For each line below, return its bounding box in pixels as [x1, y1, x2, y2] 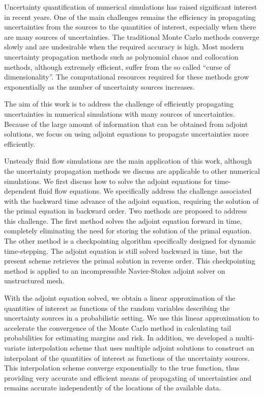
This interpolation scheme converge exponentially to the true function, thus [4, 362, 240, 373]
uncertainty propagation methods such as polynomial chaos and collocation [4, 51, 239, 62]
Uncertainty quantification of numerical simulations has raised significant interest [4, 2, 257, 12]
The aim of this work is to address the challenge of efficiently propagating [4, 98, 234, 109]
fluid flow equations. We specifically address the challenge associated [38, 186, 252, 196]
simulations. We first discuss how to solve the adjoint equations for [4, 175, 213, 186]
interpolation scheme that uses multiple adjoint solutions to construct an [27, 342, 254, 353]
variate [4, 342, 25, 353]
